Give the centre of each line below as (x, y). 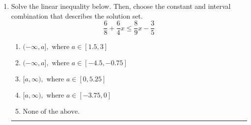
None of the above (50, 112)
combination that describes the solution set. (77, 15)
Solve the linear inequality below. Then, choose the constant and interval (121, 6)
